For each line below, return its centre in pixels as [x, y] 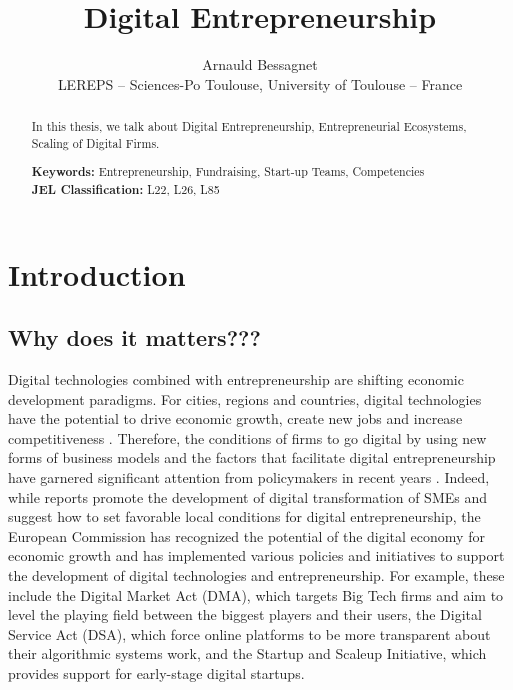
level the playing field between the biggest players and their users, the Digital [245, 614]
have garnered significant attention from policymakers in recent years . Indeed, [249, 476]
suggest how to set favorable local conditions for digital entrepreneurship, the [244, 516]
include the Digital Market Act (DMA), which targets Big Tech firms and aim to [256, 594]
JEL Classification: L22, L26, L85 [125, 189]
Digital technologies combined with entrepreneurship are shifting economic [236, 379]
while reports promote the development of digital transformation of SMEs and [248, 496]
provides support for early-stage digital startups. [156, 672]
